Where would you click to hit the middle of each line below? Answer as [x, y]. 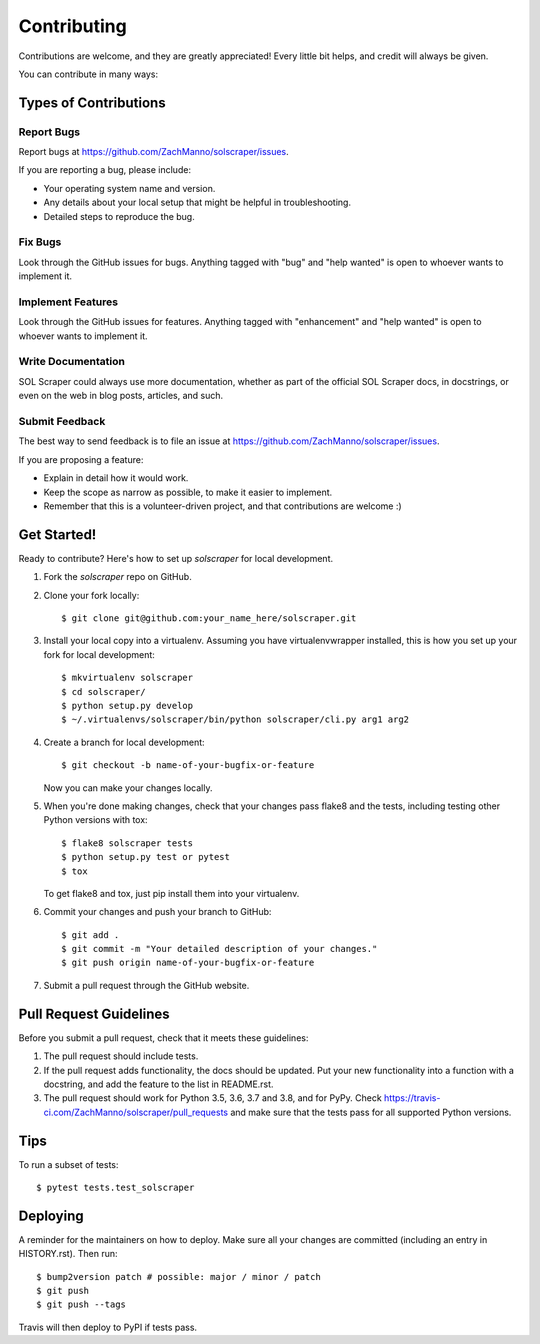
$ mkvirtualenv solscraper [127, 678]
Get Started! [57, 534]
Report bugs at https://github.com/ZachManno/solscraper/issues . [153, 152]
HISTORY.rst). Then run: [68, 1254]
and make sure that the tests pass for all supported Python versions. [371, 1112]
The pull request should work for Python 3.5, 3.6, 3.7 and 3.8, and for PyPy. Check [212, 1098]
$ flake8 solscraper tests [127, 843]
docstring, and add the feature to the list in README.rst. [158, 1084]
